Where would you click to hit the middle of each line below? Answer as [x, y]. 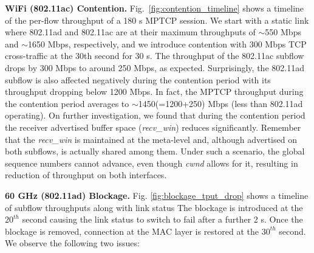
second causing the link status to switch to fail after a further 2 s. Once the [162, 219]
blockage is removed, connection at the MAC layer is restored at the [132, 231]
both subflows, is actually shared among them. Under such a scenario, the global [155, 151]
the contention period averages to [67, 103]
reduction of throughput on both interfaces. [86, 175]
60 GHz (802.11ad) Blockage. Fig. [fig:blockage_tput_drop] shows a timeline [157, 195]
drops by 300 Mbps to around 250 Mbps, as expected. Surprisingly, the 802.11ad [155, 67]
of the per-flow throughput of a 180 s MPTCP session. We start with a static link [157, 20]
